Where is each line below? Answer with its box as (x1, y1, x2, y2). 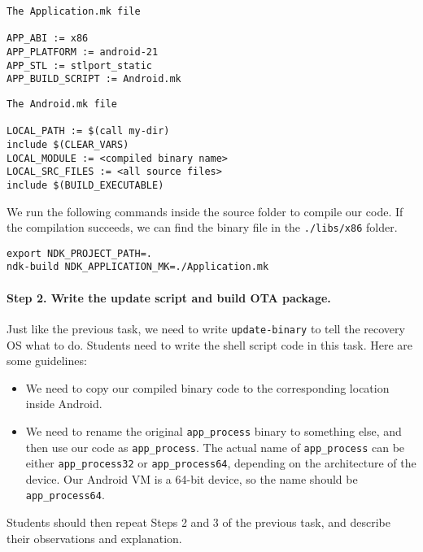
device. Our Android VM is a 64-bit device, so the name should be (25, 470, 358, 487)
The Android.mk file (7, 98, 118, 110)
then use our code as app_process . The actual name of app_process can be (25, 438, 405, 455)
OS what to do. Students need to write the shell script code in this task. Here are (7, 336, 413, 353)
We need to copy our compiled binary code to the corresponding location (25, 379, 390, 396)
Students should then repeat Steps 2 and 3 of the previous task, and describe (7, 514, 390, 531)
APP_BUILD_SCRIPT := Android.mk (7, 73, 181, 85)
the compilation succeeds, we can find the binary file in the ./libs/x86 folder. (7, 219, 398, 236)
